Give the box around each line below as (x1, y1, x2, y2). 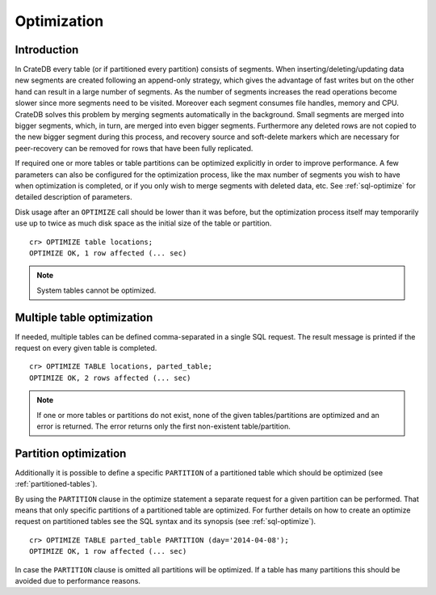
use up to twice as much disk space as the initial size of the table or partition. (15, 218, 272, 228)
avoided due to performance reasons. (15, 576, 141, 585)
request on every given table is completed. (15, 344, 157, 352)
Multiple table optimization (15, 310, 153, 324)
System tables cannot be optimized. (36, 285, 157, 295)
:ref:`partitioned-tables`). (15, 479, 98, 489)
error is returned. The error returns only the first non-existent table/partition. (36, 421, 291, 431)
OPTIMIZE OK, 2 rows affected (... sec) (29, 373, 191, 382)
